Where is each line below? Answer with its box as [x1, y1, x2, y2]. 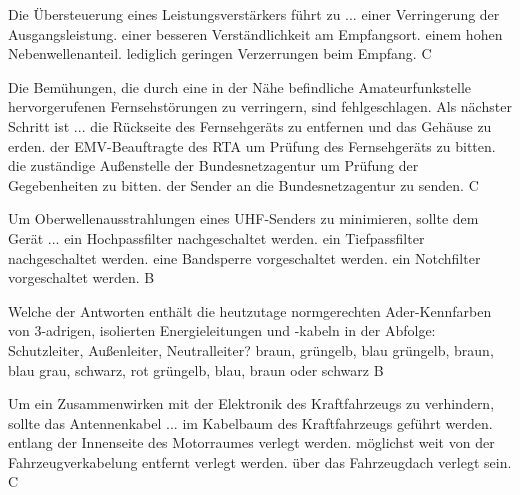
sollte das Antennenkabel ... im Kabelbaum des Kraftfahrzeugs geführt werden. [8, 412, 493, 433]
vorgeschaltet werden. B [8, 267, 155, 288]
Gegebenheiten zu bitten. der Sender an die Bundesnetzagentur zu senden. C [8, 174, 479, 195]
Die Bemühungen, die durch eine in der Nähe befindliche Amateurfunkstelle [8, 76, 471, 97]
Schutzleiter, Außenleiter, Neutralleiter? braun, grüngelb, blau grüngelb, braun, [8, 339, 494, 360]
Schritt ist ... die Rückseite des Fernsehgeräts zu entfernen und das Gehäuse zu [8, 115, 492, 136]
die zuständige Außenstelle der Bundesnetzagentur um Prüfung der [8, 155, 419, 176]
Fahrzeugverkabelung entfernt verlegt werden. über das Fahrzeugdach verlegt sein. [8, 451, 512, 472]
